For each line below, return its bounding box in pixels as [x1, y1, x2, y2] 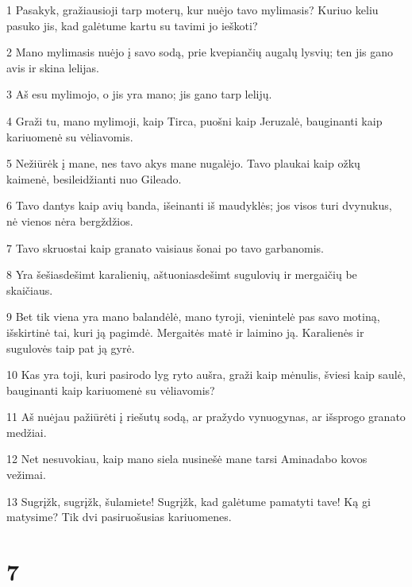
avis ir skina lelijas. [6, 59, 99, 75]
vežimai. [6, 466, 46, 483]
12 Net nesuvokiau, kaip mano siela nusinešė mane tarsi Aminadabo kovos [6, 450, 368, 467]
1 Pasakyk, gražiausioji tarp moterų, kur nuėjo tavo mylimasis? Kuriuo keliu [6, 2, 379, 17]
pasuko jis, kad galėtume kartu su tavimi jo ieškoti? [6, 17, 258, 33]
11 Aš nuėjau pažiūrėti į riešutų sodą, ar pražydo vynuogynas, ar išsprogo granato [6, 408, 406, 425]
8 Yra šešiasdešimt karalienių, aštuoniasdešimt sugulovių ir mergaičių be [6, 266, 357, 283]
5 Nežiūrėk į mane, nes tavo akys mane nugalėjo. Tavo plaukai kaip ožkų [6, 155, 360, 172]
